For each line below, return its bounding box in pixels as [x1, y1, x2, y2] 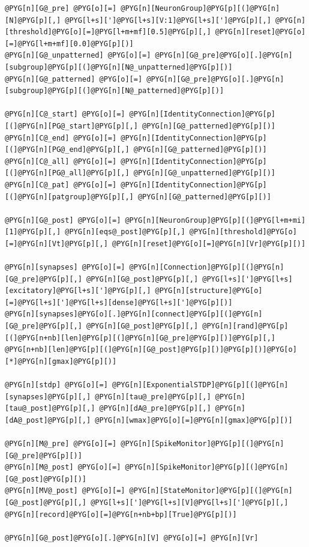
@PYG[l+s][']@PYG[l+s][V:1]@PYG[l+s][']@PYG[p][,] [65, 16, 271, 25]
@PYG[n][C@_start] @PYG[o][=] [5, 110, 125, 119]
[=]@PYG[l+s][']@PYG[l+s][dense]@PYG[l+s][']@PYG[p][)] [5, 298, 233, 307]
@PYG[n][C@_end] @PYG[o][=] [5, 133, 117, 142]
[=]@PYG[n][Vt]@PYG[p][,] [5, 239, 108, 248]
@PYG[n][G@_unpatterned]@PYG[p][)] [133, 169, 276, 178]
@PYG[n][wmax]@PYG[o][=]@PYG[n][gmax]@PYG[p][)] [95, 416, 293, 425]
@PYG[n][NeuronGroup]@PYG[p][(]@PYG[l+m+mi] [125, 216, 306, 225]
